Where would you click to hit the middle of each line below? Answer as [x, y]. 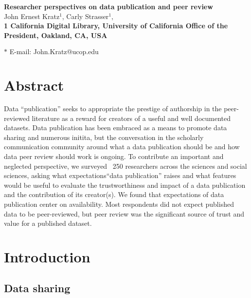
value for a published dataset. [48, 223]
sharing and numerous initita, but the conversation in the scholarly [104, 137]
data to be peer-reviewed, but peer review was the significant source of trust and [124, 213]
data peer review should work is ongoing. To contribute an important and [114, 156]
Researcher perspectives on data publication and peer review [108, 6]
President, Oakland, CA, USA [56, 35]
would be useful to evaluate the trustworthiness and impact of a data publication [125, 185]
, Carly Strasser [85, 16]
